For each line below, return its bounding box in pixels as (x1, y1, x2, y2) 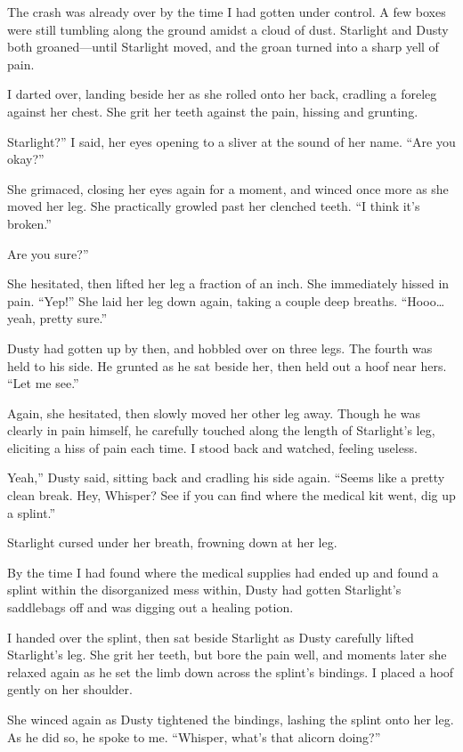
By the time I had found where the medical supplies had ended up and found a (7, 562, 439, 581)
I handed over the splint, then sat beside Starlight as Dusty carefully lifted (7, 627, 414, 646)
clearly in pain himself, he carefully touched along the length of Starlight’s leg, (7, 421, 435, 440)
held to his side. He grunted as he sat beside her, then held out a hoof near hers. (7, 356, 447, 375)
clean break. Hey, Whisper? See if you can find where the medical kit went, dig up (7, 486, 456, 505)
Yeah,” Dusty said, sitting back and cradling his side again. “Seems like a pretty (7, 468, 445, 487)
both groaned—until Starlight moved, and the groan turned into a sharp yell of (7, 37, 439, 56)
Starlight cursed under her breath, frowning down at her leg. (7, 533, 337, 552)
